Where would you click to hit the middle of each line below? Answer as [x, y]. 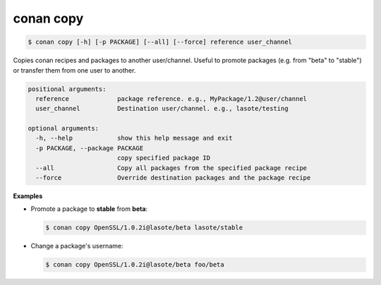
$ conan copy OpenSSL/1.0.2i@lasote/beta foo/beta [135, 265]
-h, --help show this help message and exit [134, 138]
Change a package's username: [77, 246]
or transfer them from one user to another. [74, 70]
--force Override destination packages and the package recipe [173, 178]
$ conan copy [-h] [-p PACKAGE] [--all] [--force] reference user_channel [160, 42]
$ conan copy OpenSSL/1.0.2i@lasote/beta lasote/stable [144, 228]
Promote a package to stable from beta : [89, 209]
